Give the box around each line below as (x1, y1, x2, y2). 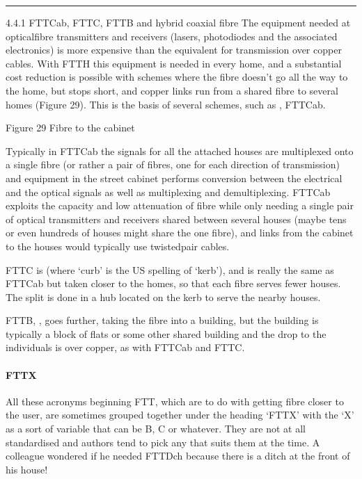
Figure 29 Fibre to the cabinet (6, 120, 135, 135)
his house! (6, 462, 48, 476)
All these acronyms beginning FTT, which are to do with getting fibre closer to (6, 393, 344, 408)
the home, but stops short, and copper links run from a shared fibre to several (6, 83, 338, 97)
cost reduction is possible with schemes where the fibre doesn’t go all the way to (6, 70, 348, 84)
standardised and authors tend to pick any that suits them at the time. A (6, 435, 320, 449)
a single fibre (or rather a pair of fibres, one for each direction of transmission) (6, 157, 340, 172)
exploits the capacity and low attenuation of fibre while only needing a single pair (6, 198, 354, 213)
